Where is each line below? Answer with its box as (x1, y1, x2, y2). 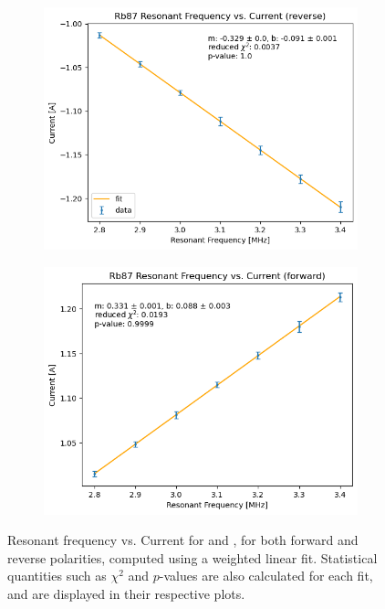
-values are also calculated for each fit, (159, 566, 373, 585)
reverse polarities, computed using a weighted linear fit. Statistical (7, 548, 378, 567)
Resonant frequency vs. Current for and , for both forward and (7, 530, 359, 550)
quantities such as (7, 566, 107, 585)
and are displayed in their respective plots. (7, 583, 245, 603)
